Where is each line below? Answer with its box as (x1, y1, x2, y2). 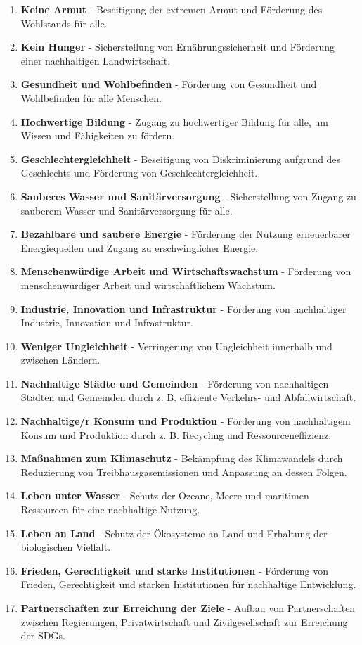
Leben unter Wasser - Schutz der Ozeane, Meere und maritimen (20, 488, 309, 503)
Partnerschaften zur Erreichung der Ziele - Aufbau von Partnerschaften (20, 601, 356, 615)
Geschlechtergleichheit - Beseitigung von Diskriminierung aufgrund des (20, 151, 341, 166)
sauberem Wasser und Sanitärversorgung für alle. (20, 203, 233, 217)
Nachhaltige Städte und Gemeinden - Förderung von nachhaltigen (20, 376, 329, 390)
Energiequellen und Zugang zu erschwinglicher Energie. (20, 240, 259, 255)
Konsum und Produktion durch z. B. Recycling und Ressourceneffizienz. (20, 427, 332, 442)
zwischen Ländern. (20, 352, 101, 367)
